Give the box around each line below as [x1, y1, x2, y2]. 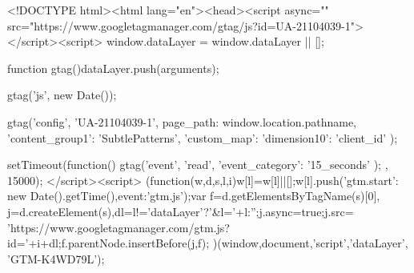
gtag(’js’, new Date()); [7, 86, 117, 103]
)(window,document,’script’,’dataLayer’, [212, 235, 408, 251]
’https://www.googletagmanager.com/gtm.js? [7, 219, 230, 235]
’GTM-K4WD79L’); [7, 250, 105, 267]
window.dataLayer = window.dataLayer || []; [106, 33, 324, 50]
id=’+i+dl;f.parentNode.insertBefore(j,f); [7, 235, 210, 251]
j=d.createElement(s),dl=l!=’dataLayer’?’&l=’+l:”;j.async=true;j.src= [7, 203, 354, 219]
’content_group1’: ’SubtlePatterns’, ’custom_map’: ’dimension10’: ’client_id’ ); [7, 129, 398, 146]
